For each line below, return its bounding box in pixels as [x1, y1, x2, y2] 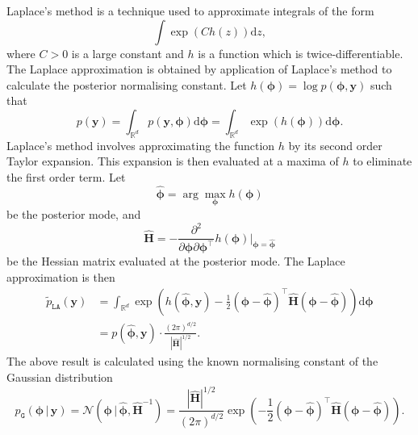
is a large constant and [71, 44, 184, 61]
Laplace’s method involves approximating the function [6, 136, 275, 153]
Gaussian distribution [6, 369, 113, 386]
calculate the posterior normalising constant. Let [6, 76, 247, 93]
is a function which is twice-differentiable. [198, 44, 403, 61]
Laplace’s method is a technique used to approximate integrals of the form [6, 2, 374, 19]
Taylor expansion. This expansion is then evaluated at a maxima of [6, 153, 339, 169]
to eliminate [353, 153, 412, 169]
